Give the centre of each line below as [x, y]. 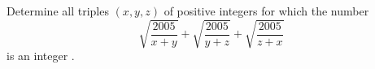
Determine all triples [58, 11]
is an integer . [41, 56]
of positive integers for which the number [266, 11]
